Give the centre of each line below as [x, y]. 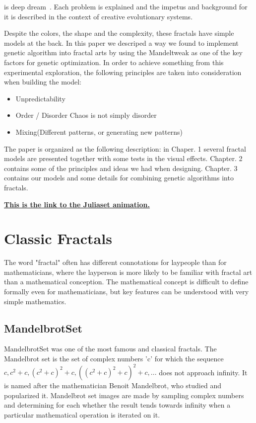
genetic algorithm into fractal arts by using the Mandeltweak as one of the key [123, 52]
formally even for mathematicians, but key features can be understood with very [127, 291]
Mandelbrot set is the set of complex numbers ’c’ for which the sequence [114, 358]
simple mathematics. [35, 301]
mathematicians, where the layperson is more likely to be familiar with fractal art [128, 272]
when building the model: [43, 82]
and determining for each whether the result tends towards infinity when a [117, 405]
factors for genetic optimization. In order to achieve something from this [114, 62]
